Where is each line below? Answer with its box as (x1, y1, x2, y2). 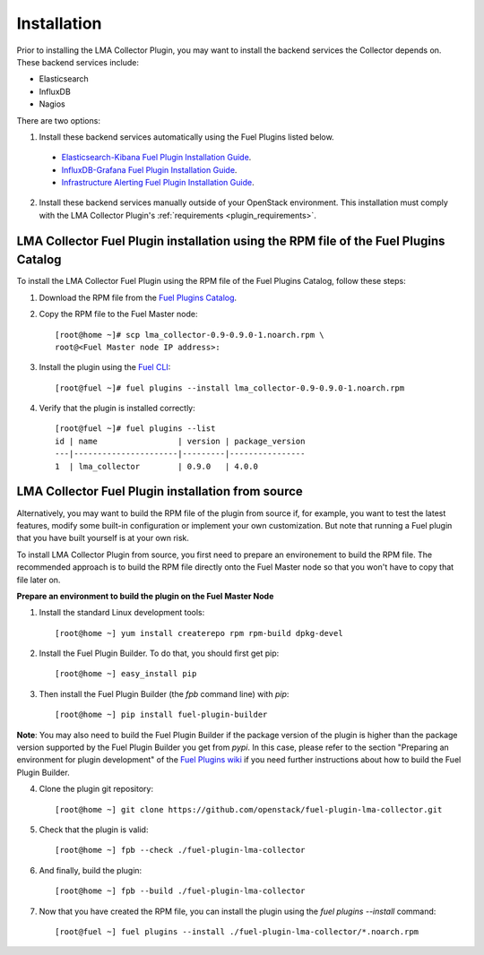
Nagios (39, 99, 66, 109)
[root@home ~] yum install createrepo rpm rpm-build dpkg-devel (55, 628, 344, 638)
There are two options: (16, 115, 100, 125)
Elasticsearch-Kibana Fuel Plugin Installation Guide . (61, 152, 252, 163)
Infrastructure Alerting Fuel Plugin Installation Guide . (61, 177, 255, 188)
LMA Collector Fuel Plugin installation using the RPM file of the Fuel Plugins (16, 233, 445, 248)
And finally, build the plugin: (39, 865, 143, 875)
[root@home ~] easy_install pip (55, 668, 197, 679)
